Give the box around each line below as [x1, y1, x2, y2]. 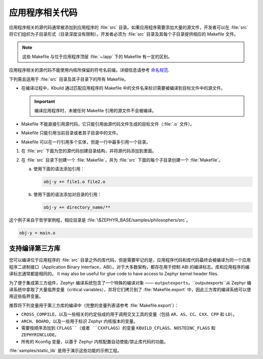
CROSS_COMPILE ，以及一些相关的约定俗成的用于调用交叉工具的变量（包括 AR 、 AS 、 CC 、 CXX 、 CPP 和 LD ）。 [21, 311, 237, 317]
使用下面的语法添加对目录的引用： [33, 191, 102, 197]
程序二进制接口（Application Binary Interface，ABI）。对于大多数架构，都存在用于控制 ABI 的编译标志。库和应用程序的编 [9, 264, 250, 270]
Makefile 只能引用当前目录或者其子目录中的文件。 [21, 130, 121, 136]
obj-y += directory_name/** [43, 204, 111, 210]
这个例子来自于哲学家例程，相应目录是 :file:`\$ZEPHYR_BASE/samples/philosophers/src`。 [9, 217, 191, 223]
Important [34, 99, 56, 104]
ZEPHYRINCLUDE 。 [21, 332, 59, 338]
